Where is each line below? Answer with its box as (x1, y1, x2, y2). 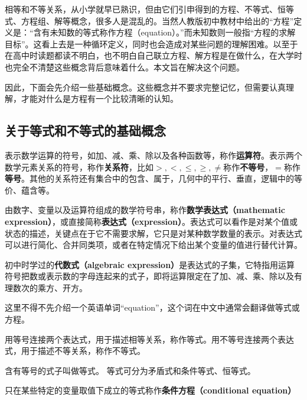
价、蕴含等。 (5, 183, 54, 196)
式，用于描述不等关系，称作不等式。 (5, 344, 145, 357)
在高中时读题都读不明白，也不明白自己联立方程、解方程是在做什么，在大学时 (5, 49, 302, 62)
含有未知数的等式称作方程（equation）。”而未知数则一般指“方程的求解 (33, 26, 296, 38)
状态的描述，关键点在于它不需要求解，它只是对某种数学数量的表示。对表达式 (5, 227, 302, 239)
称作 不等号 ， (223, 160, 273, 173)
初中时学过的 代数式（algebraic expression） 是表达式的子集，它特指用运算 (5, 258, 295, 270)
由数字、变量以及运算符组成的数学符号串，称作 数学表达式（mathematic (5, 204, 285, 216)
